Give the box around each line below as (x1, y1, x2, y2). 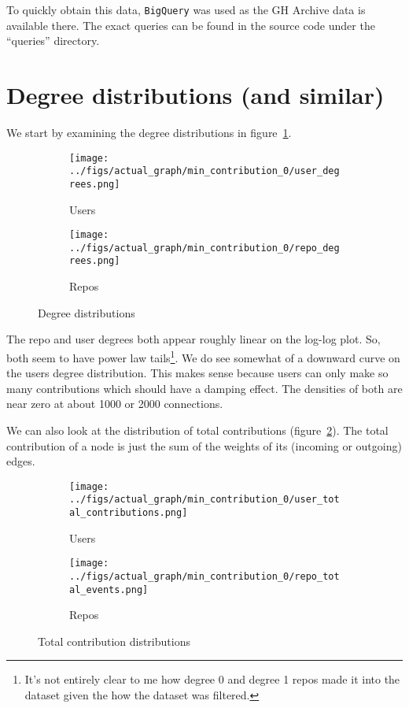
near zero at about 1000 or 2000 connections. (6, 395, 223, 412)
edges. (6, 453, 35, 469)
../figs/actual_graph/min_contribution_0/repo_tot (69, 570, 340, 582)
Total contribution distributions (38, 632, 190, 649)
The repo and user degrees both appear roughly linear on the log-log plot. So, (6, 331, 381, 347)
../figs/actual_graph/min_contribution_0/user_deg (69, 165, 340, 177)
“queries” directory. (6, 32, 100, 49)
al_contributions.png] (69, 507, 188, 518)
